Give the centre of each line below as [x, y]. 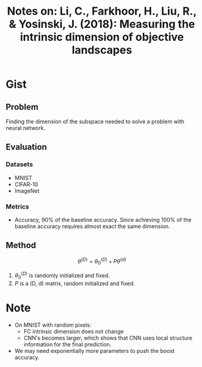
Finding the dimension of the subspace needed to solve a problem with [95, 121]
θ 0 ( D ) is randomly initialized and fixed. [62, 276]
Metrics [17, 207]
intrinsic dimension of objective [102, 37]
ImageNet [27, 191]
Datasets [19, 165]
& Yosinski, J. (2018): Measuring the [102, 24]
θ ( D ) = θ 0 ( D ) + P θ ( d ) [102, 261]
